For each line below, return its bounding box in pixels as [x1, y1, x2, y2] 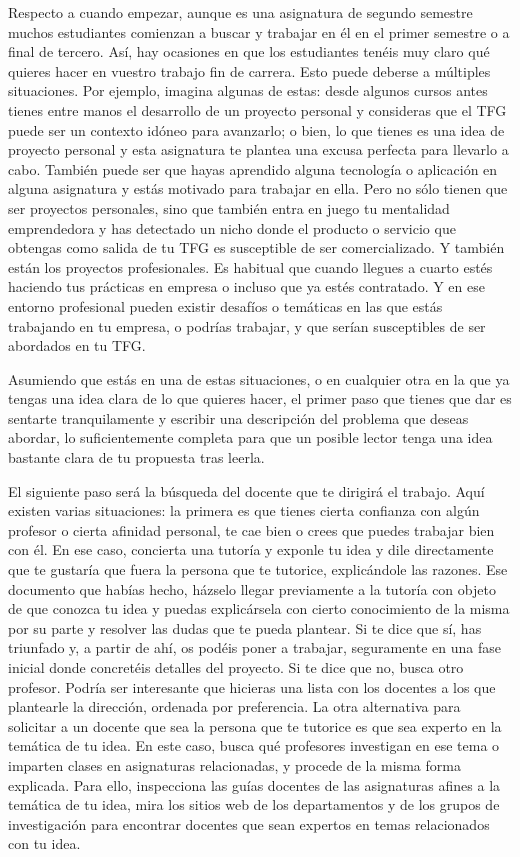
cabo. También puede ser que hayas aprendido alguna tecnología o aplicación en [8, 158, 498, 179]
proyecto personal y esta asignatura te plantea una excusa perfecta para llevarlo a [8, 139, 509, 160]
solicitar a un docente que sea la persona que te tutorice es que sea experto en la [8, 715, 502, 736]
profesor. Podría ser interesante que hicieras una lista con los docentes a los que [8, 676, 496, 697]
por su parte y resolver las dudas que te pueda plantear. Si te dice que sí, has [8, 617, 482, 638]
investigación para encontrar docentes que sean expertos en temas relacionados [8, 813, 490, 834]
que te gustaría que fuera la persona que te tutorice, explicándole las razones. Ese [8, 559, 508, 580]
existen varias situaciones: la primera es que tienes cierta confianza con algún [8, 500, 480, 521]
